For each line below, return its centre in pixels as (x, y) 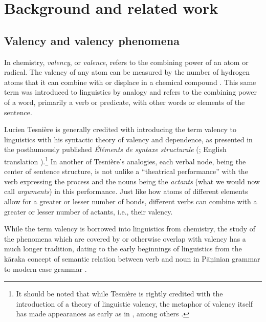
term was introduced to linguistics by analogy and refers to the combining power (131, 92)
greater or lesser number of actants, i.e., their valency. (88, 211)
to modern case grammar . (46, 269)
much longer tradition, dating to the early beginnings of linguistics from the (123, 249)
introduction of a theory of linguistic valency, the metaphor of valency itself (135, 303)
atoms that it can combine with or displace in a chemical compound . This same (130, 82)
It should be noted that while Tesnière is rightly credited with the (119, 294)
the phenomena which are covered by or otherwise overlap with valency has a (125, 238)
